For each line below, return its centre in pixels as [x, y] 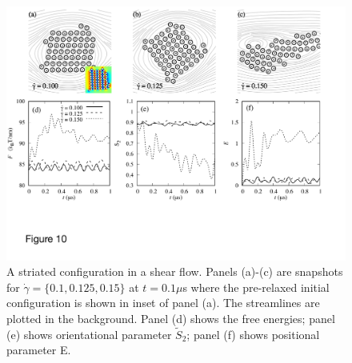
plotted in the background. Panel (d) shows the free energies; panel [171, 318]
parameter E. [39, 350]
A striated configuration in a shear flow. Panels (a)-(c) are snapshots [175, 271]
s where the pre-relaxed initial [256, 287]
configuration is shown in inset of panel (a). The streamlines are [163, 303]
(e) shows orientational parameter [89, 334]
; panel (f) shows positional [253, 334]
